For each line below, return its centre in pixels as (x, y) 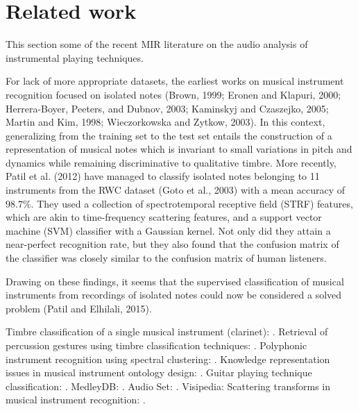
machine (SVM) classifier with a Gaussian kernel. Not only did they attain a (168, 230)
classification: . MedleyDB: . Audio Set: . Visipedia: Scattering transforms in (168, 386)
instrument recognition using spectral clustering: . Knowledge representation (168, 359)
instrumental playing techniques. (75, 57)
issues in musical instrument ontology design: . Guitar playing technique (159, 372)
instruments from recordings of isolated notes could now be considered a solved (174, 295)
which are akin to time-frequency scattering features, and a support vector (164, 217)
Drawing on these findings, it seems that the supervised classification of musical (175, 281)
